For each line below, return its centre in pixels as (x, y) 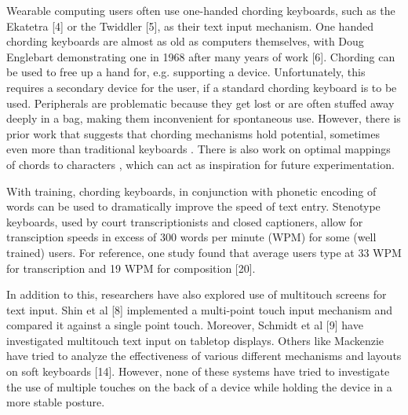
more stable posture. (56, 402)
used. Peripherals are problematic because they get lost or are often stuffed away (200, 103)
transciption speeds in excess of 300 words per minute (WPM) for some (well (191, 237)
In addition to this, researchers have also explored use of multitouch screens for (197, 294)
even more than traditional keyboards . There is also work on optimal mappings (199, 149)
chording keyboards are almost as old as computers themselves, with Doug (185, 41)
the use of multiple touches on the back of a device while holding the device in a (199, 386)
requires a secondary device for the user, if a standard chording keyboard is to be (202, 87)
